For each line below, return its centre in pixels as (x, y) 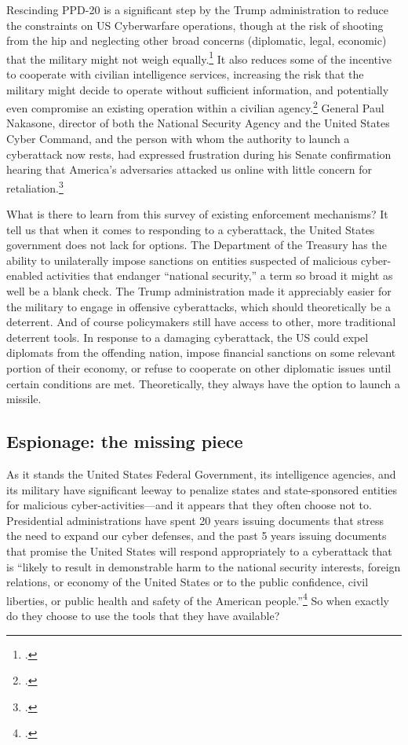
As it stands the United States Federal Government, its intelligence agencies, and (201, 474)
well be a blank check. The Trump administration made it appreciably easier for (199, 291)
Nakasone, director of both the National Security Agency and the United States (198, 123)
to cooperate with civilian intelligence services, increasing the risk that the (185, 74)
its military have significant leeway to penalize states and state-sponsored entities (202, 489)
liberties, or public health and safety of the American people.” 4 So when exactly (198, 599)
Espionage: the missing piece (125, 441)
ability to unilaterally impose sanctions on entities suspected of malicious (182, 260)
